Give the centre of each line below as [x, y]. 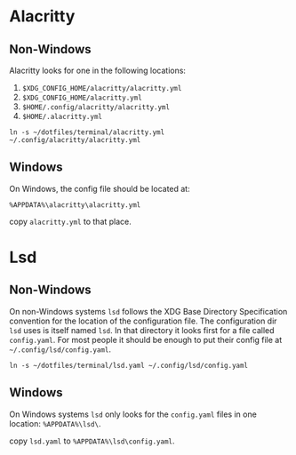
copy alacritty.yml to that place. [70, 221]
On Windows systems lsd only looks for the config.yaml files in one [133, 414]
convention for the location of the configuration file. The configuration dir [143, 321]
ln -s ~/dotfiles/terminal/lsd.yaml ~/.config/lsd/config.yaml [129, 365]
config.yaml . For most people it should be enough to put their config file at [146, 339]
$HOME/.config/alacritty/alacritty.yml [96, 108]
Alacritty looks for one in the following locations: [98, 70]
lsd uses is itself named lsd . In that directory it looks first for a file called [142, 330]
